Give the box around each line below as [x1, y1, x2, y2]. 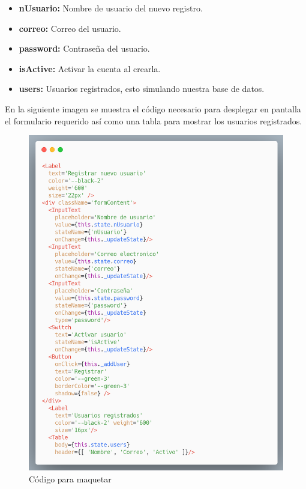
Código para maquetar [29, 472, 112, 485]
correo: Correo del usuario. [19, 22, 121, 34]
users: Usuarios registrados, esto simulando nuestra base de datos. [19, 82, 265, 95]
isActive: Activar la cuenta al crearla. [19, 62, 161, 74]
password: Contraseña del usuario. [19, 42, 150, 55]
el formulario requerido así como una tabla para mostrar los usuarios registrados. [5, 114, 302, 127]
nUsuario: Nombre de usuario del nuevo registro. [19, 2, 203, 14]
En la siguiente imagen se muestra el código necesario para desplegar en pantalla [5, 102, 301, 115]
